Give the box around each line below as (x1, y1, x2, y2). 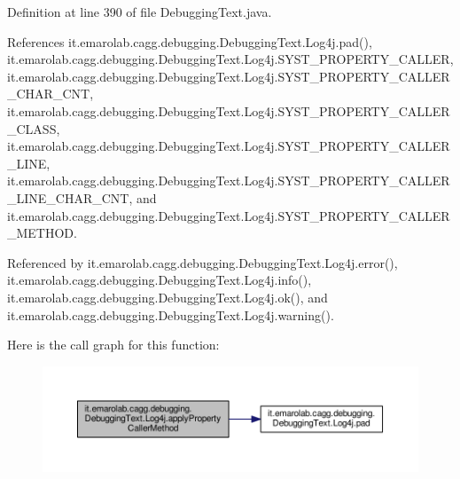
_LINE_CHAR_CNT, (7, 188, 133, 207)
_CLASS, (7, 119, 60, 137)
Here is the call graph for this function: (7, 335, 220, 354)
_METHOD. (7, 224, 77, 242)
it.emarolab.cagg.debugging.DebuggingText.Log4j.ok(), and (7, 287, 328, 306)
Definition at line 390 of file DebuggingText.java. (7, 3, 272, 20)
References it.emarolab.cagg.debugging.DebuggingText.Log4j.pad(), (7, 32, 372, 51)
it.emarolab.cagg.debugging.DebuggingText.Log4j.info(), (7, 271, 312, 289)
